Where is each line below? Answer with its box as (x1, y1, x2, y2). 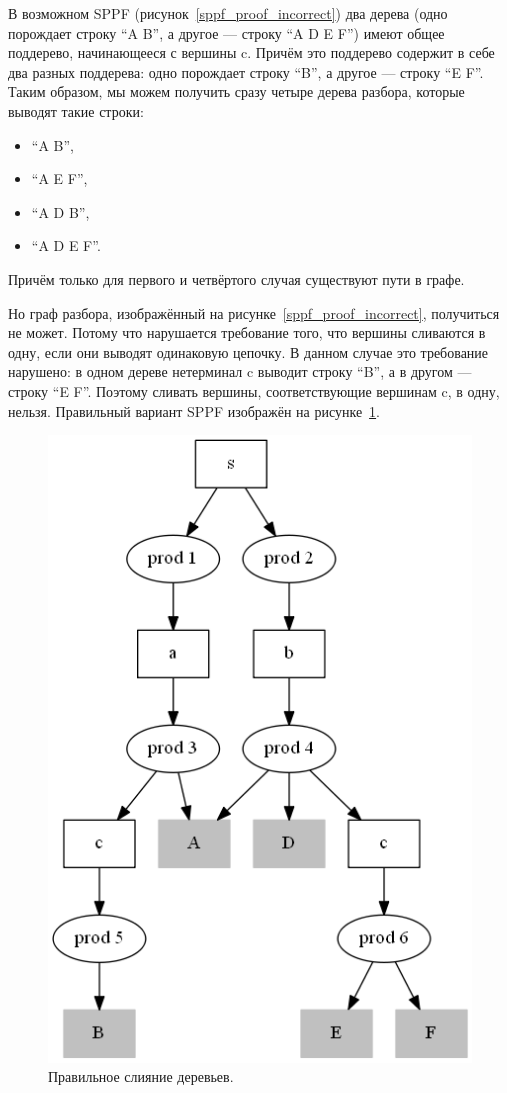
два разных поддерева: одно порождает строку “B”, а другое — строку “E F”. (8, 61, 484, 82)
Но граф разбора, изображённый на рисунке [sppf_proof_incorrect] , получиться (8, 302, 500, 323)
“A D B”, (31, 201, 90, 222)
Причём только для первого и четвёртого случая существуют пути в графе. (8, 268, 465, 289)
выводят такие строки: (8, 100, 144, 121)
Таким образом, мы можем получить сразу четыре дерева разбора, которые (8, 81, 465, 102)
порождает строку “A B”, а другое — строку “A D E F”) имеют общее (8, 22, 445, 43)
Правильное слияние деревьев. (48, 1066, 234, 1087)
